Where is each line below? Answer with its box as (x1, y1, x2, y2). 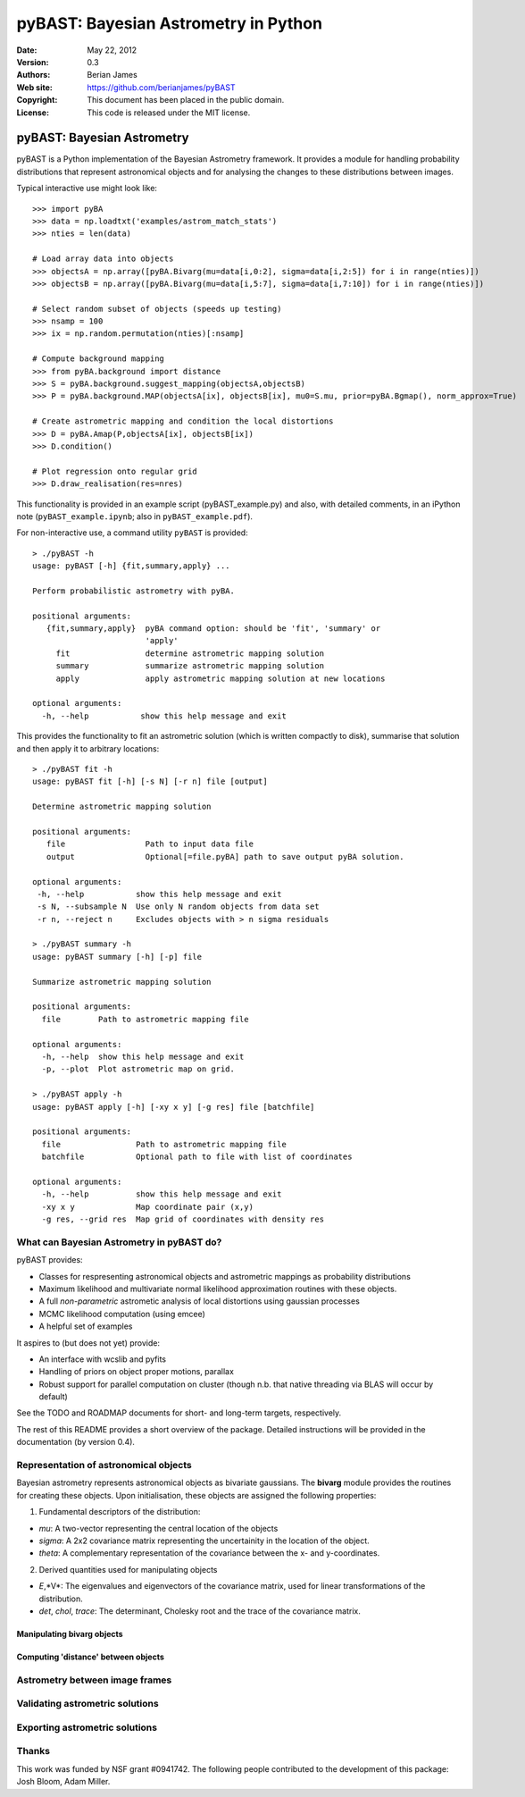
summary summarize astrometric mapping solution (55, 661, 325, 671)
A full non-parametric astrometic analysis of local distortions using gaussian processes (38, 1296, 361, 1306)
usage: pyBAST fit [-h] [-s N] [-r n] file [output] (32, 777, 268, 786)
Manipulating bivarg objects (16, 1628, 124, 1639)
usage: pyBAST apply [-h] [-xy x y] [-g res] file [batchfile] (32, 1102, 315, 1112)
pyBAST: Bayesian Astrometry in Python (16, 13, 323, 33)
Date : (16, 45, 37, 55)
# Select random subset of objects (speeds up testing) (32, 304, 282, 314)
